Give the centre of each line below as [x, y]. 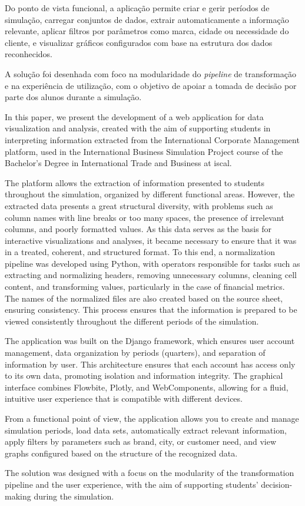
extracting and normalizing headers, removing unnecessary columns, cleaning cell [151, 275]
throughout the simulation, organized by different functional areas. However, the [150, 194]
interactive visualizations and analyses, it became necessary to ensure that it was [151, 240]
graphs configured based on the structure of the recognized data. [121, 453]
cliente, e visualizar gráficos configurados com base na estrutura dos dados [139, 42]
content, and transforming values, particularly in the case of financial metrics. [145, 287]
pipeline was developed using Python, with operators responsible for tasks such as [152, 263]
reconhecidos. [29, 54]
